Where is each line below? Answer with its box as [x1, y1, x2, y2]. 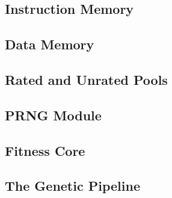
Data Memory [5, 35, 94, 54]
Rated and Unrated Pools [5, 70, 168, 88]
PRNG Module [5, 105, 102, 124]
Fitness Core [5, 141, 85, 159]
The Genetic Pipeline [5, 176, 140, 195]
